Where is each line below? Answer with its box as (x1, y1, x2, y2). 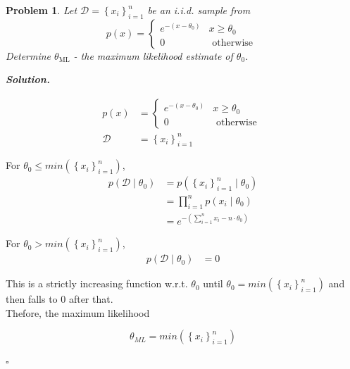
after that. (68, 292, 113, 306)
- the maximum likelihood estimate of (73, 48, 233, 63)
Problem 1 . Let (6, 3, 77, 17)
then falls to (6, 292, 58, 306)
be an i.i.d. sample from (147, 3, 251, 17)
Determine (6, 48, 51, 63)
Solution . (6, 72, 50, 87)
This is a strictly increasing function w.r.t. (6, 276, 188, 291)
